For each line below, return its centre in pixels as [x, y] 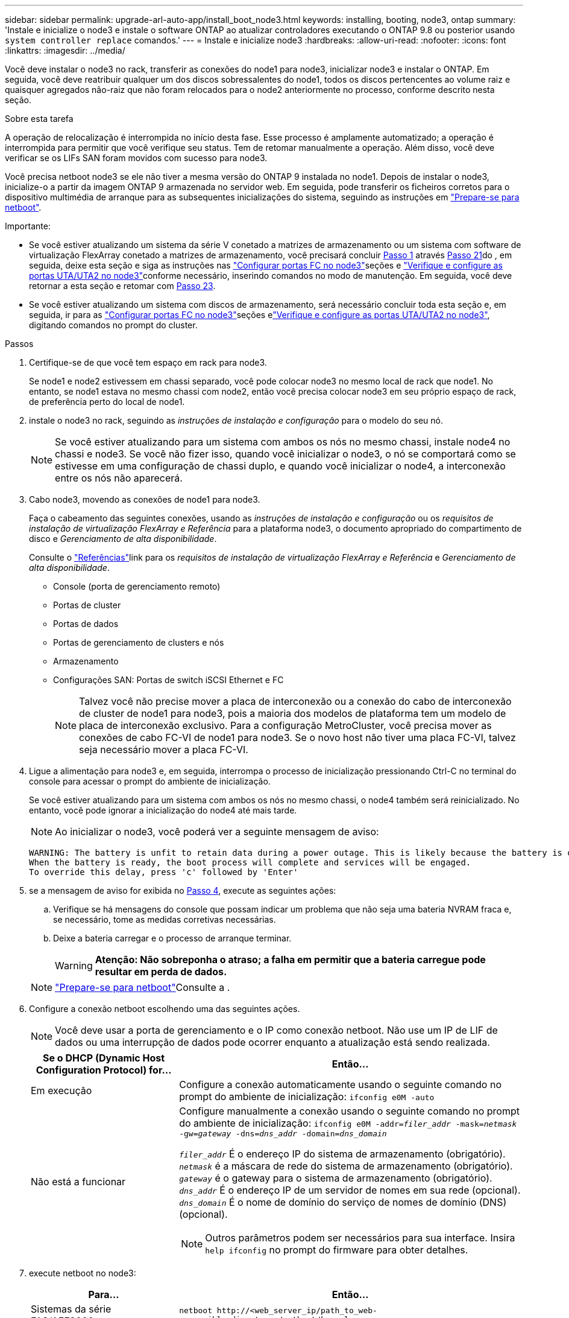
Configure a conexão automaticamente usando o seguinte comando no [340, 1084]
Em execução [61, 1090]
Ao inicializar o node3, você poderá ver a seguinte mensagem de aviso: [217, 832]
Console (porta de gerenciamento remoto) [137, 586]
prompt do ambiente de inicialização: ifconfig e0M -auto [307, 1097]
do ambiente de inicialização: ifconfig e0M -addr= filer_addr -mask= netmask [348, 1123]
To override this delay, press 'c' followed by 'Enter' [164, 872]
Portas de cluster [87, 605]
